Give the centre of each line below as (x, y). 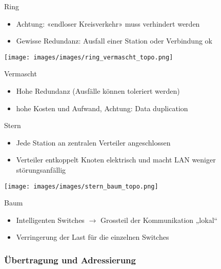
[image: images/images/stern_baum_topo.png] (81, 186)
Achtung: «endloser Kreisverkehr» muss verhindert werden (108, 23)
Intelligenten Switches (50, 220)
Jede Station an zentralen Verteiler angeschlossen (93, 142)
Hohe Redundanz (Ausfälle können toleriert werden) (98, 91)
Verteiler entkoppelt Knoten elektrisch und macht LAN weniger (116, 160)
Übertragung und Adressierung (70, 260)
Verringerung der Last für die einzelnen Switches (93, 237)
